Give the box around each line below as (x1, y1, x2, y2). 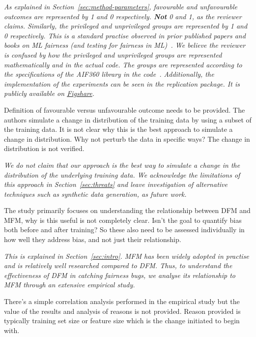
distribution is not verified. (4, 143, 85, 153)
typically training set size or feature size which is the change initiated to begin (4, 315, 240, 326)
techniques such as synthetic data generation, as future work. (4, 188, 187, 199)
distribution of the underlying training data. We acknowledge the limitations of (4, 169, 240, 180)
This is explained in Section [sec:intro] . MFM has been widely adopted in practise (4, 250, 249, 261)
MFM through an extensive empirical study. (4, 279, 135, 290)
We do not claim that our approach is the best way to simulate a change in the (4, 159, 240, 170)
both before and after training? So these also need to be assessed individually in (4, 224, 245, 235)
